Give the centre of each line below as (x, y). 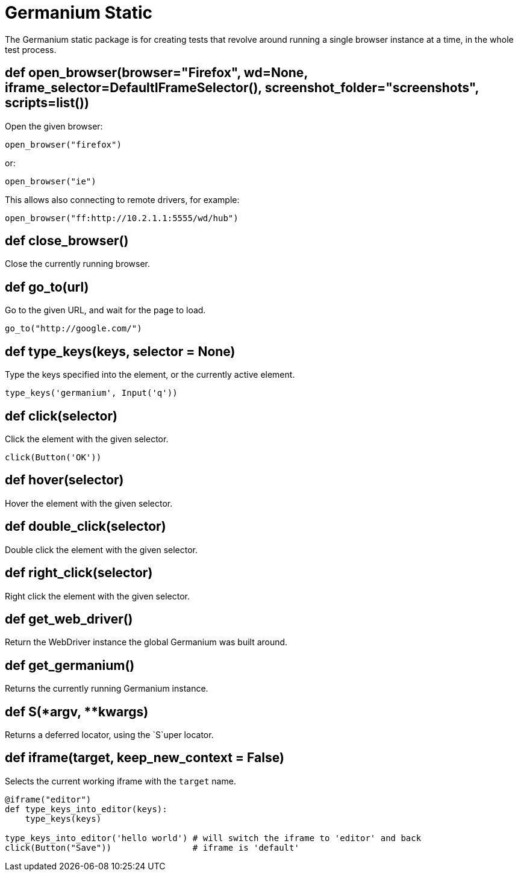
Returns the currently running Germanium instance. (107, 689)
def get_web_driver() (69, 619)
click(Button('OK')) (53, 457)
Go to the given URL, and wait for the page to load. (105, 310)
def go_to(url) (47, 287)
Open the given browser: (54, 126)
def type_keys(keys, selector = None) (120, 351)
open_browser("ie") (51, 181)
